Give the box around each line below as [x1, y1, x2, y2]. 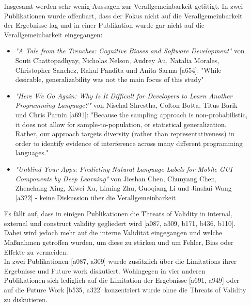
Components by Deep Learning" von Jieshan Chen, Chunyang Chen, [15, 173, 217, 183]
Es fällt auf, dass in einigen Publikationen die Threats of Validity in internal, [4, 209, 233, 219]
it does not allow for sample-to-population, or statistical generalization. [15, 119, 227, 129]
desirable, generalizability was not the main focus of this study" [15, 74, 204, 84]
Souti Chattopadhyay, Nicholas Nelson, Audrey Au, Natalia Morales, [15, 55, 220, 65]
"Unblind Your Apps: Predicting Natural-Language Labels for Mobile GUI [15, 163, 233, 174]
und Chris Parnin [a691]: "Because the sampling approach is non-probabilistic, [15, 109, 248, 119]
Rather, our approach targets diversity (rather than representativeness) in [15, 129, 235, 139]
